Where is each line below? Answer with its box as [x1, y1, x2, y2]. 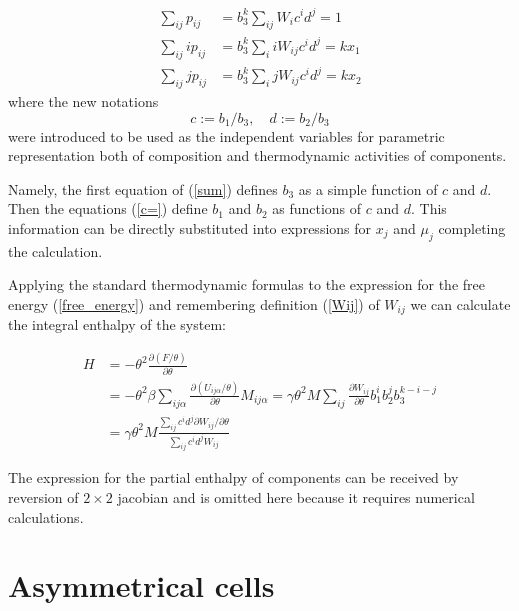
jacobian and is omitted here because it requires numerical [117, 487, 475, 508]
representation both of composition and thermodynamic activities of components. [8, 145, 507, 166]
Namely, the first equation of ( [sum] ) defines [8, 178, 278, 199]
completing [438, 217, 506, 238]
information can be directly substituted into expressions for [8, 217, 372, 238]
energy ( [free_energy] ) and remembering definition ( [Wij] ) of [8, 293, 380, 314]
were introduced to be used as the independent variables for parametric [8, 125, 445, 146]
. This [411, 198, 447, 219]
